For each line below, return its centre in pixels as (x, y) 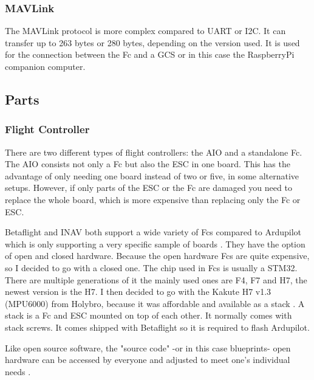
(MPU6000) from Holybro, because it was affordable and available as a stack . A (155, 303)
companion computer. (45, 66)
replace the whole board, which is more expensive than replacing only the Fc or (153, 199)
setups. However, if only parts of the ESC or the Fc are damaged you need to (148, 188)
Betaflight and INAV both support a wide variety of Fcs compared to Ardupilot (153, 232)
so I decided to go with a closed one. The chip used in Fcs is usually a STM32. (151, 267)
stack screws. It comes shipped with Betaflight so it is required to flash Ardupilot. (157, 327)
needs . (18, 371)
